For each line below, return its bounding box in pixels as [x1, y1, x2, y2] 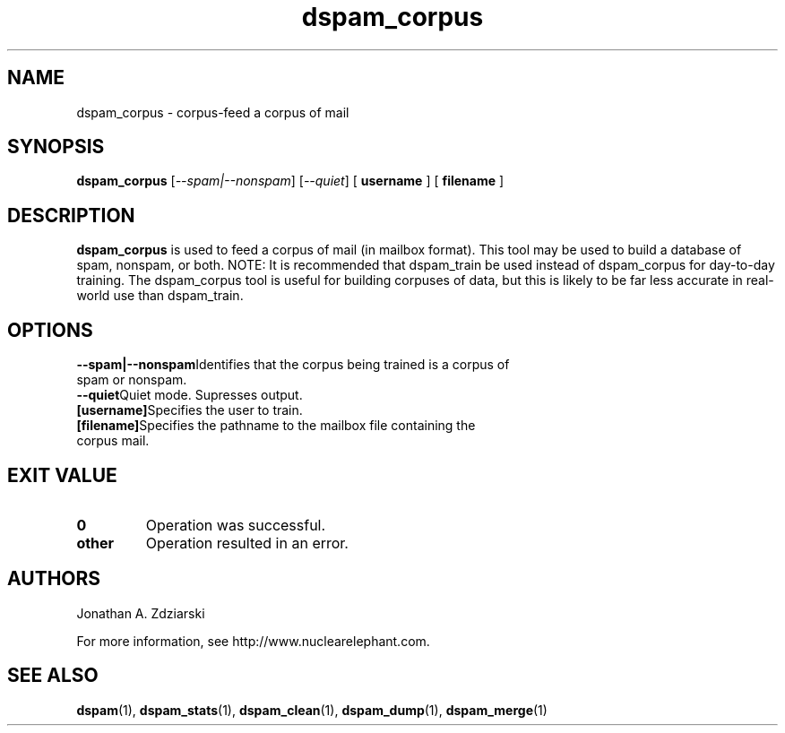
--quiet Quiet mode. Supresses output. [76, 387, 303, 403]
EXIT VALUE [7, 463, 117, 487]
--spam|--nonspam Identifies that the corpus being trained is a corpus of [76, 357, 510, 373]
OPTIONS [7, 318, 93, 341]
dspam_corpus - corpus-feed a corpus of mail [76, 104, 349, 120]
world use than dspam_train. [76, 288, 244, 304]
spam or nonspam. [76, 372, 187, 388]
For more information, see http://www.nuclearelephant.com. [76, 633, 430, 649]
